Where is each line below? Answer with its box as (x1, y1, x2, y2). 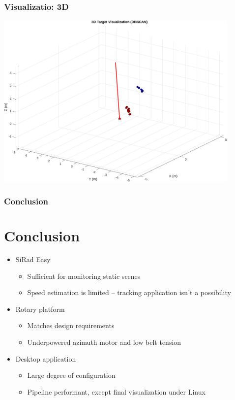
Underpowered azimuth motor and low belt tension (27, 336, 181, 347)
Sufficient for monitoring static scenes (27, 270, 141, 281)
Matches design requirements (27, 320, 115, 331)
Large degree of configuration (27, 370, 116, 380)
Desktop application (15, 353, 76, 364)
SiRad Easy (15, 254, 51, 265)
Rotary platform (15, 303, 65, 314)
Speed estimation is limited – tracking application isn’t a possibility (27, 287, 231, 298)
